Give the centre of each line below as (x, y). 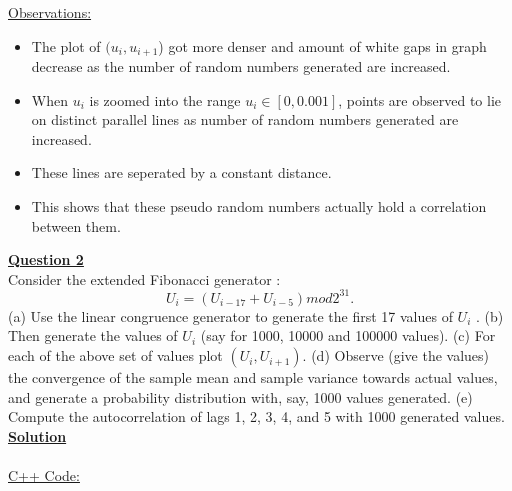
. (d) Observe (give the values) (396, 355)
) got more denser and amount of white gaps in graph (322, 45)
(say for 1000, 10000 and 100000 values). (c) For (348, 335)
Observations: (50, 12)
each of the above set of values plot (115, 355)
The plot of (66, 45)
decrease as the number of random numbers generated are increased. (241, 66)
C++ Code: (44, 475)
